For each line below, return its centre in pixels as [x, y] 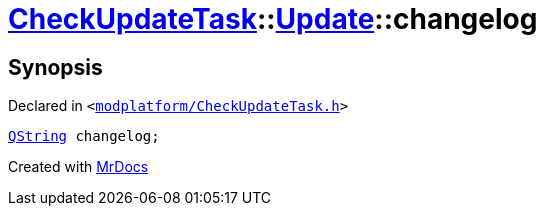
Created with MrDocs [78, 167]
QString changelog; [84, 136]
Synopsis [55, 67]
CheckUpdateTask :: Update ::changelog [273, 19]
